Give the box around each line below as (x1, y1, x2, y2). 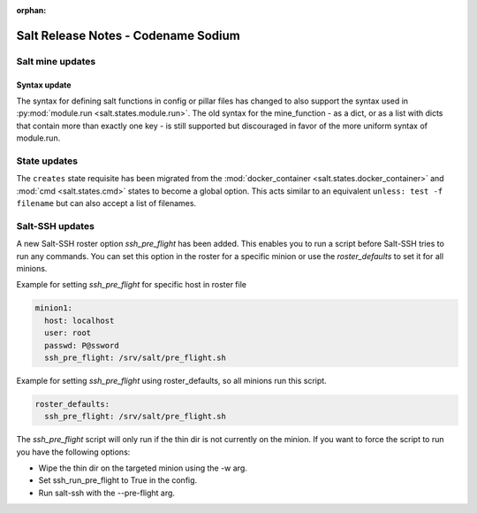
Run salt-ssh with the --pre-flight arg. (38, 487, 176, 498)
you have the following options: (16, 447, 131, 457)
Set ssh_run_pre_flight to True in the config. (38, 475, 198, 486)
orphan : (16, 5, 47, 15)
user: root (44, 328, 92, 338)
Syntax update (16, 80, 72, 90)
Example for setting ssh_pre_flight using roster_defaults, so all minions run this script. (16, 375, 327, 386)
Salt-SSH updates (16, 219, 95, 232)
